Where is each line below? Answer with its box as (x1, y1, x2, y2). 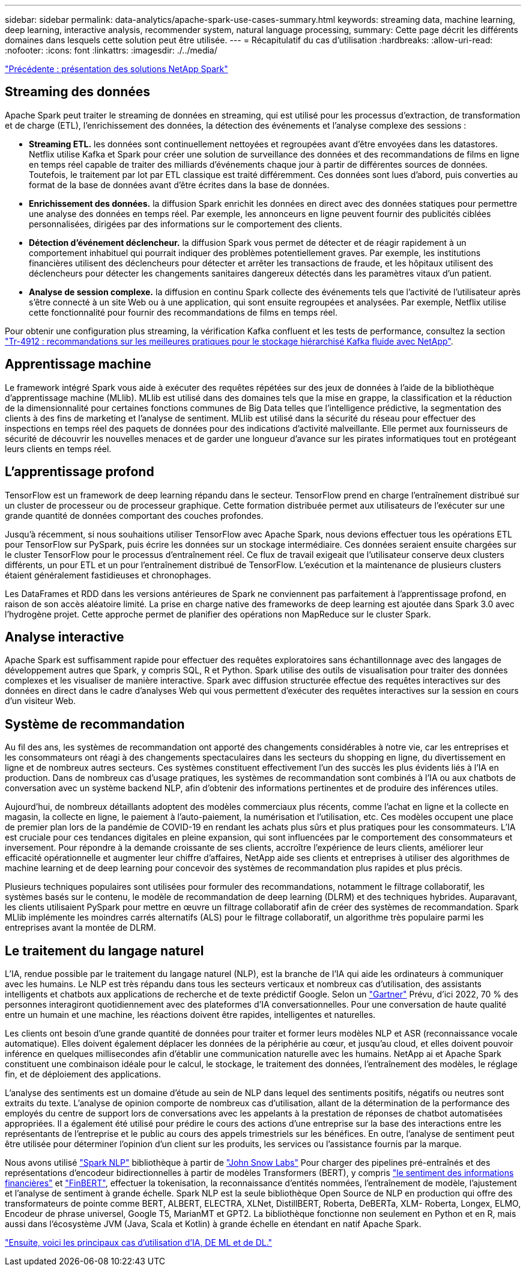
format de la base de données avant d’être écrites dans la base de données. (29, 179, 330, 190)
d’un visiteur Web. (5, 696, 76, 706)
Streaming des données (5, 84, 151, 100)
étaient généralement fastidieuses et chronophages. (5, 569, 211, 580)
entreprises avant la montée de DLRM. (5, 922, 156, 933)
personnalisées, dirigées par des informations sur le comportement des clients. (29, 218, 342, 229)
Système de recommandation (5, 716, 185, 732)
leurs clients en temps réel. (5, 443, 112, 454)
